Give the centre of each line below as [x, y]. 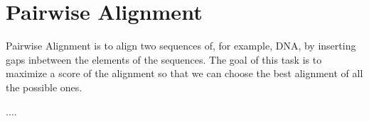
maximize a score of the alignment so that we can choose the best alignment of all [184, 73]
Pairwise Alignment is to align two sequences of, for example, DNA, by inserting [181, 46]
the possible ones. [44, 87]
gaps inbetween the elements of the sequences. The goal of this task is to [164, 59]
